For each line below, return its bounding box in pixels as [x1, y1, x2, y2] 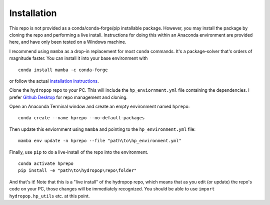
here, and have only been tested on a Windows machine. [9, 39, 126, 45]
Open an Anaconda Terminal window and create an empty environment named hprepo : [9, 103, 190, 110]
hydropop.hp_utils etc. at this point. [9, 193, 90, 199]
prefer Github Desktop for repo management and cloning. [9, 94, 127, 100]
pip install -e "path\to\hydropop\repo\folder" [18, 168, 137, 173]
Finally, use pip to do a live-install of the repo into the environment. [9, 149, 148, 155]
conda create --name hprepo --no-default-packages [18, 115, 145, 121]
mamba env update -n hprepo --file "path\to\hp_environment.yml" [18, 138, 182, 144]
